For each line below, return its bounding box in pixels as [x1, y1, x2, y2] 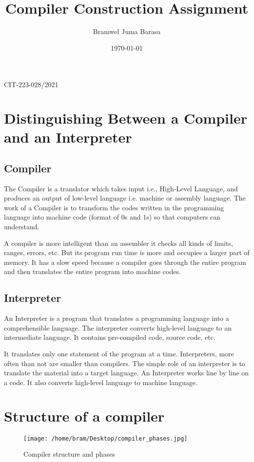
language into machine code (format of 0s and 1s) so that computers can [4, 212, 221, 222]
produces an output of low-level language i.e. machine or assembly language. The [4, 193, 246, 203]
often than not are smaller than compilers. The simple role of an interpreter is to [4, 358, 245, 368]
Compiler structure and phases [23, 449, 115, 459]
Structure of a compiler [4, 406, 165, 425]
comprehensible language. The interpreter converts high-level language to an [4, 322, 232, 333]
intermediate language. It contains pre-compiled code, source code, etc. [4, 332, 215, 342]
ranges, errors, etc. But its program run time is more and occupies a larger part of [4, 247, 250, 258]
